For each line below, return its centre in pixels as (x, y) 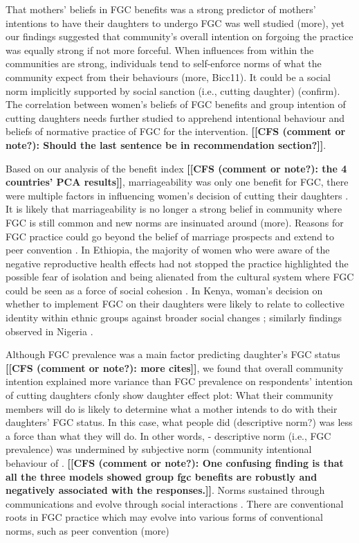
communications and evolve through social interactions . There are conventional (175, 503)
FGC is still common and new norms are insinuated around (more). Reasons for (175, 222)
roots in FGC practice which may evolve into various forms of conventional (164, 517)
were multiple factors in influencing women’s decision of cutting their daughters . (177, 195)
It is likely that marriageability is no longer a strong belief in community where (174, 209)
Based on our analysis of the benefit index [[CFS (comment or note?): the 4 (176, 168)
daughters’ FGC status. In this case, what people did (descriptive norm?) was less (179, 422)
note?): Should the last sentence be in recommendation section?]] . (166, 144)
